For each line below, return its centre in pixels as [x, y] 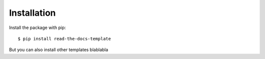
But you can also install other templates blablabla [59, 50]
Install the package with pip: [38, 28]
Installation [32, 13]
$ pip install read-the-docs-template [65, 39]
